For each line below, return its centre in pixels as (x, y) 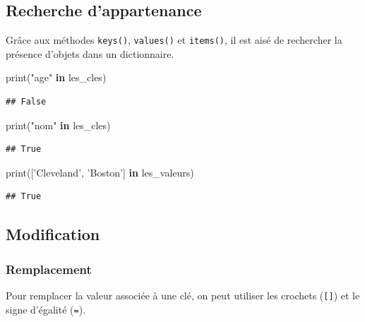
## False (26, 102)
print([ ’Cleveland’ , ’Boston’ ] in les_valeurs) (100, 172)
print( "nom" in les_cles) (58, 125)
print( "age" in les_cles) (56, 77)
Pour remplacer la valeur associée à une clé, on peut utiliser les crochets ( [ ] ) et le (183, 296)
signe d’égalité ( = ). (46, 309)
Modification (53, 234)
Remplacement (49, 269)
